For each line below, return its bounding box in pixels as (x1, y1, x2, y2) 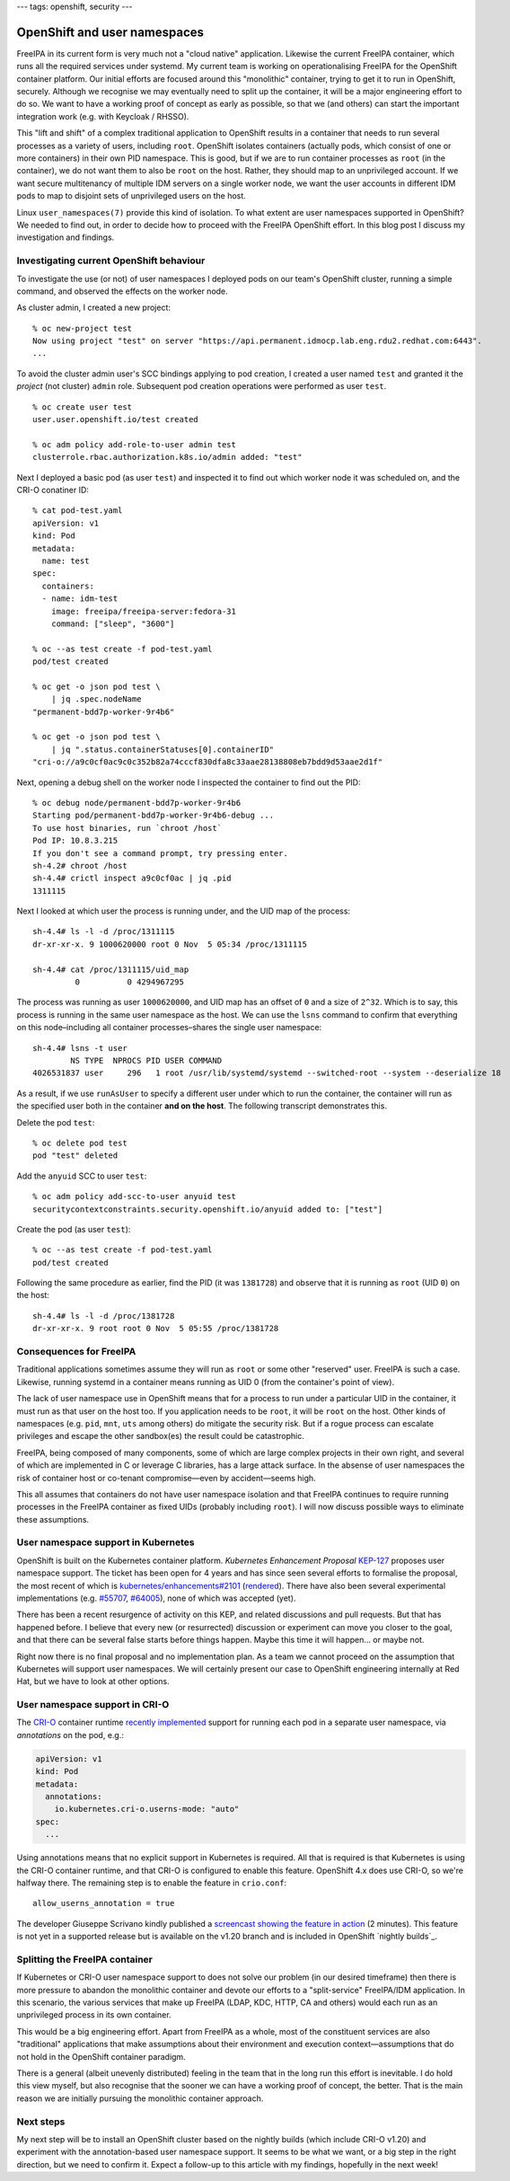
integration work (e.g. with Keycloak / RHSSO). (16, 110, 189, 121)
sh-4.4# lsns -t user (32, 1043, 127, 1053)
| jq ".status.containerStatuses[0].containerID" (50, 744, 274, 755)
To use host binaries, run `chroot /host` (32, 823, 223, 833)
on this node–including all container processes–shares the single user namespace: (16, 1022, 322, 1033)
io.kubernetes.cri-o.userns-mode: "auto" (54, 1804, 240, 1815)
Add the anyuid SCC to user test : (16, 1170, 147, 1181)
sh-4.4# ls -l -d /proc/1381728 (32, 1311, 175, 1320)
